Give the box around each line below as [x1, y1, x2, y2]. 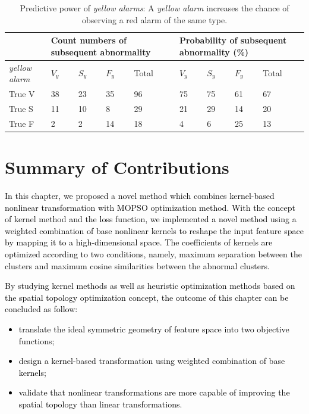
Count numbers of [51, 34, 127, 46]
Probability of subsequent [179, 34, 287, 46]
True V [9, 88, 35, 100]
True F [9, 117, 34, 129]
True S [9, 102, 33, 114]
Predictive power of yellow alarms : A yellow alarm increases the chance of [20, 2, 289, 14]
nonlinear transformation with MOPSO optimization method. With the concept [5, 201, 295, 213]
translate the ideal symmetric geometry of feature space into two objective [18, 322, 289, 335]
